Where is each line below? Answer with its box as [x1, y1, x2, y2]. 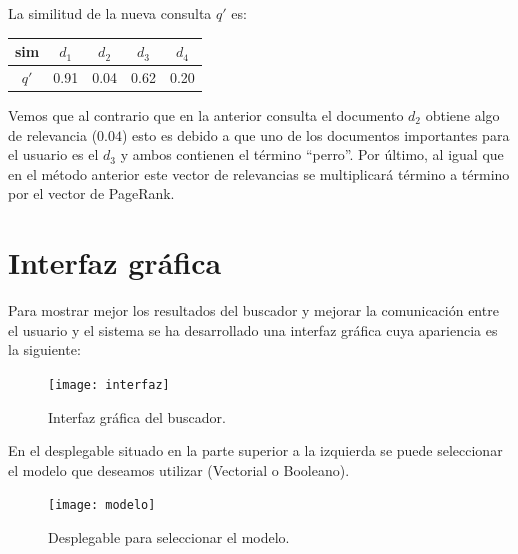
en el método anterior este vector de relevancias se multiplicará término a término [8, 163, 510, 184]
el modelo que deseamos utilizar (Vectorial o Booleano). [8, 459, 350, 480]
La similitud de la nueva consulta [8, 3, 212, 23]
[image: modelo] [48, 498, 156, 513]
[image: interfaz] [48, 377, 170, 392]
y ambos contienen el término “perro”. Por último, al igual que [120, 144, 504, 165]
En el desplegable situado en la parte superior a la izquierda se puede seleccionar [8, 440, 503, 461]
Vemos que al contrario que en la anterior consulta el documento [8, 105, 404, 126]
